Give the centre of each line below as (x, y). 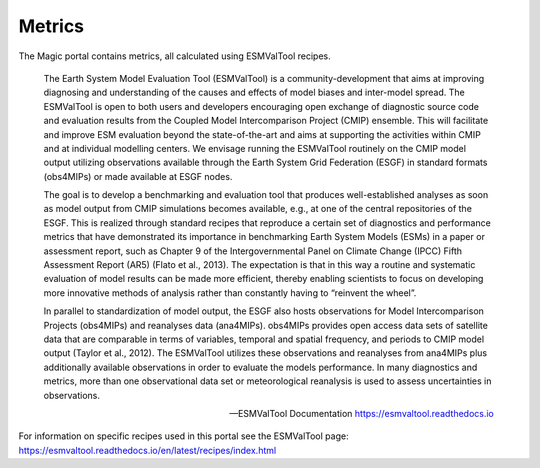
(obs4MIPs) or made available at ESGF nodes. (138, 176)
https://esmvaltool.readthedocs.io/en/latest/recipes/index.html (147, 450)
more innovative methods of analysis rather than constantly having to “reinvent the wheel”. (230, 292)
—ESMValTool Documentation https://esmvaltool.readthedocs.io (361, 413)
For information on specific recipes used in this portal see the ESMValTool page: (183, 436)
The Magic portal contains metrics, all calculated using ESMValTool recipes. (174, 56)
